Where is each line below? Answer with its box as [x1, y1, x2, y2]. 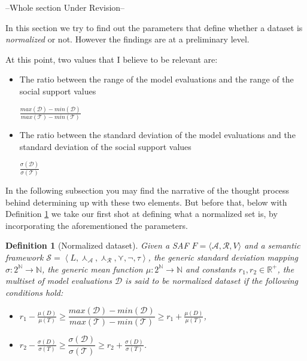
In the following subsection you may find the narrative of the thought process [5, 184, 290, 197]
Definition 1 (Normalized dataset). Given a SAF [5, 239, 189, 252]
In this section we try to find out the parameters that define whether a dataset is [5, 21, 303, 33]
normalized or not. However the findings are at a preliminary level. [5, 33, 250, 45]
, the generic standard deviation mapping [148, 251, 299, 264]
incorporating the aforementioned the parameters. [5, 219, 188, 231]
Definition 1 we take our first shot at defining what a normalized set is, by [5, 207, 278, 220]
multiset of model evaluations [5, 274, 112, 287]
